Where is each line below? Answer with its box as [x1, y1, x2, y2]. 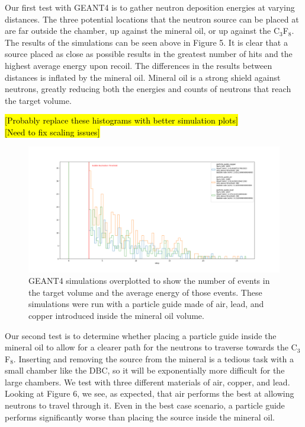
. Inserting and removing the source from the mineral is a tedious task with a [13, 352, 294, 365]
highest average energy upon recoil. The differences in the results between [5, 59, 272, 71]
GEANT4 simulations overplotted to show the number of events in [28, 274, 270, 287]
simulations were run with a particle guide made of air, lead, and [28, 298, 264, 310]
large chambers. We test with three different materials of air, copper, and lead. [5, 375, 290, 388]
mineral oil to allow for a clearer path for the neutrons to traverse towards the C [5, 341, 297, 353]
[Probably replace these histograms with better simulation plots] [5, 114, 238, 126]
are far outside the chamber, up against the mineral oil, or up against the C [5, 24, 280, 37]
